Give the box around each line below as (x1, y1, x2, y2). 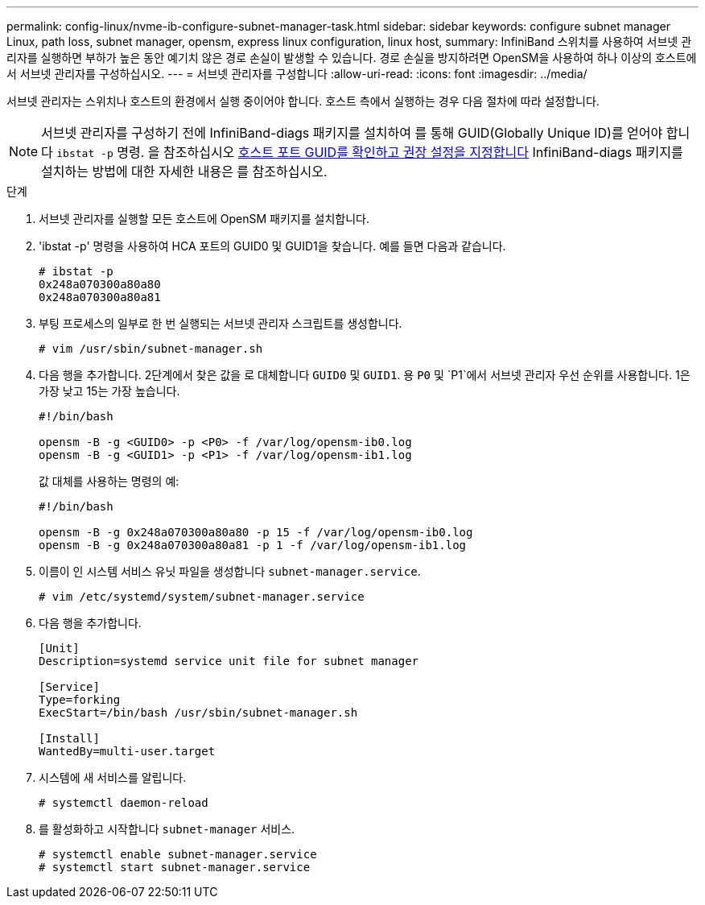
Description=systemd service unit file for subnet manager (39, 655, 419, 667)
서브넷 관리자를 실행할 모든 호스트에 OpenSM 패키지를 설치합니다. (39, 212, 369, 225)
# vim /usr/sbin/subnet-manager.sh (39, 342, 263, 355)
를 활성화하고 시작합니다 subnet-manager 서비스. (39, 822, 295, 836)
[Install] (39, 732, 100, 745)
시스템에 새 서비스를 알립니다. (39, 771, 187, 784)
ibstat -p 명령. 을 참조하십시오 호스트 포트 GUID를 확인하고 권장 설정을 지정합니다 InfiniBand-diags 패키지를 (56, 144, 683, 160)
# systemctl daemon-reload (39, 796, 208, 809)
